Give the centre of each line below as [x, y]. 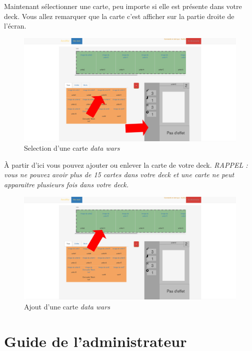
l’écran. [15, 26]
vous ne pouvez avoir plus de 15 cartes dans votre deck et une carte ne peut [119, 174]
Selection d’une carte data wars [72, 148]
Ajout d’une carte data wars [67, 306]
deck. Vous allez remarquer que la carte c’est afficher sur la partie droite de [119, 16]
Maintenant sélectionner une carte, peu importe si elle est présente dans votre [123, 6]
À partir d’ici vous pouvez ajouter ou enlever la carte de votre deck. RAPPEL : [126, 164]
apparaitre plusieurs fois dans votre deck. [66, 184]
